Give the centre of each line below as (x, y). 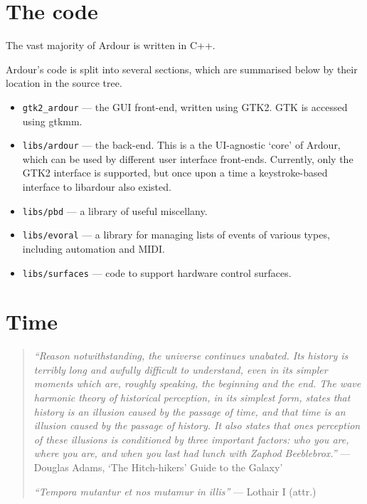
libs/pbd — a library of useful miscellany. (115, 210)
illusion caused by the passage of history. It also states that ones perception (197, 425)
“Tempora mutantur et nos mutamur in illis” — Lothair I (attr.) (175, 491)
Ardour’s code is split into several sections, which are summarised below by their (182, 69)
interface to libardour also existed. (97, 187)
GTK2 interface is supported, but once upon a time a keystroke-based (175, 173)
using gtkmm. (52, 121)
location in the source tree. (64, 83)
